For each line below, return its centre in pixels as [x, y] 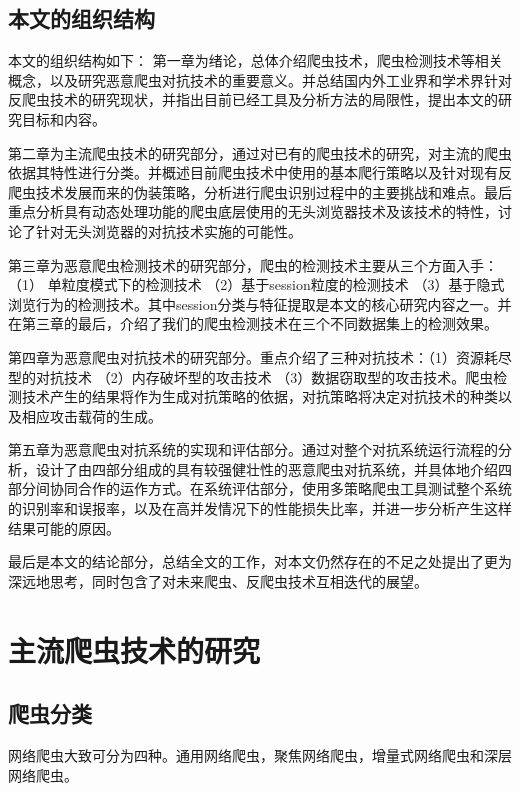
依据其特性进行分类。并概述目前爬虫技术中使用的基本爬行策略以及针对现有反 [260, 172]
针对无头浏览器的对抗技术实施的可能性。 [168, 230]
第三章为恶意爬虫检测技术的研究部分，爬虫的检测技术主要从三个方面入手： [253, 264]
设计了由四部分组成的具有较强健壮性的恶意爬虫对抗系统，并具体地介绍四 [273, 468]
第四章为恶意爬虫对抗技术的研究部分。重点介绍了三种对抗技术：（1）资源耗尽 [260, 356]
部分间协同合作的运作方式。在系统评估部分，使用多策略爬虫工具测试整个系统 [260, 488]
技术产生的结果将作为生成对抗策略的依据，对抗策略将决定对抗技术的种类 [259, 396]
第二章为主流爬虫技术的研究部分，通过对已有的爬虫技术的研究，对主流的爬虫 [260, 152]
